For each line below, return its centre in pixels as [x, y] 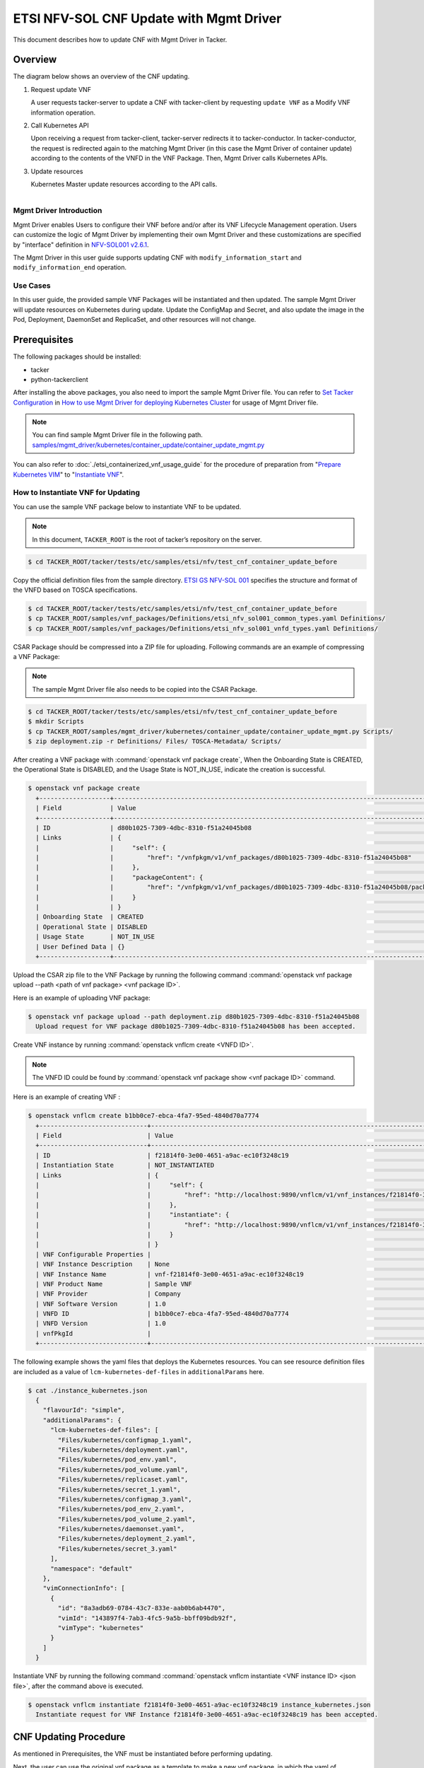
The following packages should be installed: [77, 356]
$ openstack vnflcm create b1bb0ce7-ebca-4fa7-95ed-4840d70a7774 [143, 1116]
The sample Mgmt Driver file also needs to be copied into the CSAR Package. [145, 689]
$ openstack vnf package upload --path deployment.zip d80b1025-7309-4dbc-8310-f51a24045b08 [194, 1016]
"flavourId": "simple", [84, 1410]
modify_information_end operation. [70, 267]
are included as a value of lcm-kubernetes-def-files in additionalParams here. [139, 1371]
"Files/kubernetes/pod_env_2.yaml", [121, 1509]
